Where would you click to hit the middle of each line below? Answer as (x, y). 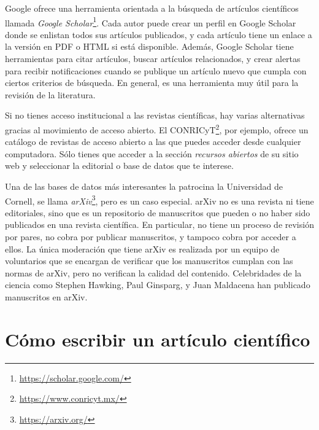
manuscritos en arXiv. (46, 297)
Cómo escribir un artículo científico (158, 339)
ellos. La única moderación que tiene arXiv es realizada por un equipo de (142, 248)
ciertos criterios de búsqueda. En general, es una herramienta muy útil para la (152, 83)
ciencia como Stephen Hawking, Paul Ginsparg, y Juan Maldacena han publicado (158, 285)
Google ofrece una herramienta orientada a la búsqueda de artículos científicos (152, 8)
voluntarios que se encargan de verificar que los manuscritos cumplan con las (149, 261)
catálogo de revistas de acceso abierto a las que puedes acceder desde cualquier (153, 142)
